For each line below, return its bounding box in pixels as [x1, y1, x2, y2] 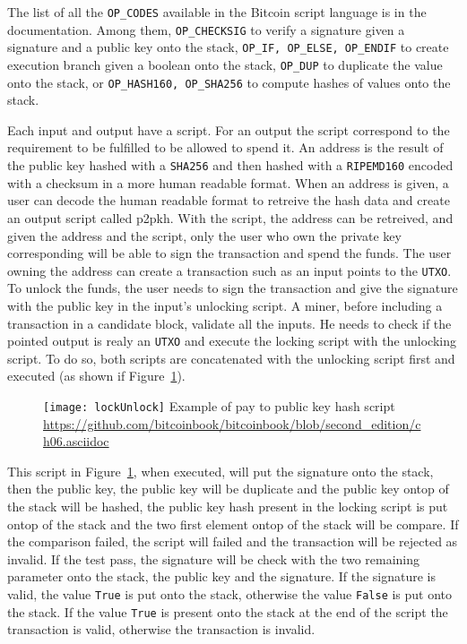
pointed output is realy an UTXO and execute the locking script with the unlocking [7, 331, 457, 350]
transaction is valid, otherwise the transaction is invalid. [7, 620, 316, 639]
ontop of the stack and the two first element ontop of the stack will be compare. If [7, 514, 459, 533]
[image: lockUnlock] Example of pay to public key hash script [43, 396, 395, 415]
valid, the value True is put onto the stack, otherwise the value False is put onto [7, 584, 453, 603]
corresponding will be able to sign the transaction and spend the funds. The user [7, 244, 452, 262]
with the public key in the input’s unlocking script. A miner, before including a [7, 296, 443, 314]
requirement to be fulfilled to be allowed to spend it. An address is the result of [7, 138, 444, 157]
